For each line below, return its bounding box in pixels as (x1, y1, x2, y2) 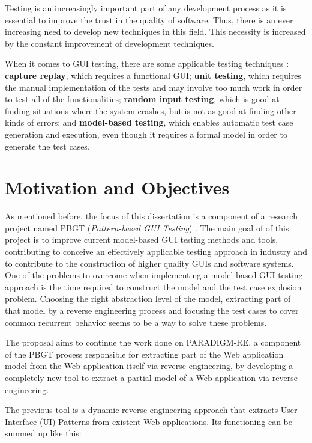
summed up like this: (5, 427, 82, 439)
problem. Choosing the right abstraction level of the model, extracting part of (5, 292, 291, 305)
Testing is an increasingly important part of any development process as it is (5, 2, 287, 14)
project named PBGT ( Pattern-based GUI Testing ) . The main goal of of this (5, 221, 289, 234)
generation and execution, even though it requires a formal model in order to (5, 127, 287, 140)
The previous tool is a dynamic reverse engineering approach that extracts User (5, 403, 298, 416)
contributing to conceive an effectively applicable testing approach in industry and (5, 245, 307, 258)
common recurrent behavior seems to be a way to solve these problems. (5, 316, 267, 328)
